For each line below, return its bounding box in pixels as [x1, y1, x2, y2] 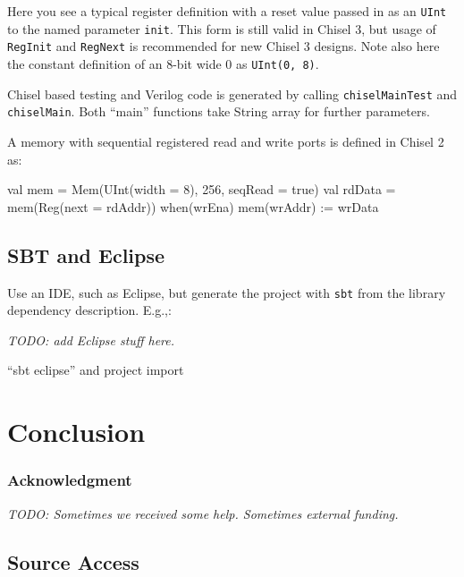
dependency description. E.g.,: [7, 301, 172, 319]
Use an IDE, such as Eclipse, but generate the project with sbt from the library [7, 283, 446, 301]
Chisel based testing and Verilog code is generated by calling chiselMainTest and [7, 84, 458, 103]
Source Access [7, 547, 139, 575]
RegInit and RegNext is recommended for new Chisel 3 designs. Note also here [7, 37, 440, 55]
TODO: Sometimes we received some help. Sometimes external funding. [7, 504, 399, 522]
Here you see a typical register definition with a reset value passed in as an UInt [7, 2, 447, 20]
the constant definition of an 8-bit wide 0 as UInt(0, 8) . [7, 54, 319, 72]
